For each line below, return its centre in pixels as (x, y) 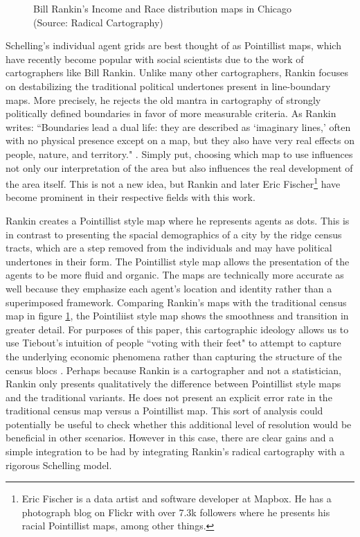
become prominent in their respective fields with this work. (130, 197)
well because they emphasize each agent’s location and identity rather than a (169, 288)
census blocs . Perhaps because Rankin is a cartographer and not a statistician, (173, 370)
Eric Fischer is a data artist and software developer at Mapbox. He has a (177, 499)
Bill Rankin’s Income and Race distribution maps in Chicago (163, 8)
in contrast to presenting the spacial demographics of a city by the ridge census (174, 234)
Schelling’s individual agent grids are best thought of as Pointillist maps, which (173, 45)
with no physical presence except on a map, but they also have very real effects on (180, 140)
